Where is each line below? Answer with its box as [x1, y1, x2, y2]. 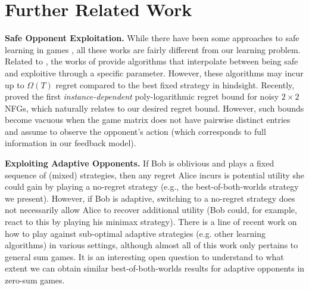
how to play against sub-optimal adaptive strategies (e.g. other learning [5, 227, 266, 239]
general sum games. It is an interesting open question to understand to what [5, 250, 284, 263]
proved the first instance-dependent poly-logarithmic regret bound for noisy [5, 90, 279, 103]
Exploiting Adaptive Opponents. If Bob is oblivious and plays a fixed [5, 157, 274, 169]
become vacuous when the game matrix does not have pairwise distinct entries [5, 113, 291, 126]
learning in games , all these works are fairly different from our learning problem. [5, 43, 301, 55]
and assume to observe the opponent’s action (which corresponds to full [5, 125, 266, 137]
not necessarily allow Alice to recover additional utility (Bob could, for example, [5, 203, 297, 216]
